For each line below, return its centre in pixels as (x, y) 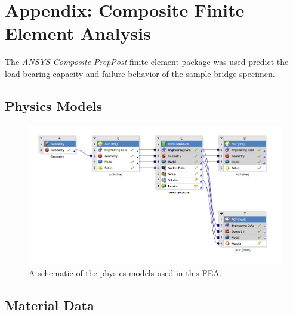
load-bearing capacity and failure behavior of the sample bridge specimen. (140, 73)
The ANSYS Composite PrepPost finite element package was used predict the (147, 62)
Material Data (50, 305)
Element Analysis (78, 33)
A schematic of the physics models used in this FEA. (125, 272)
